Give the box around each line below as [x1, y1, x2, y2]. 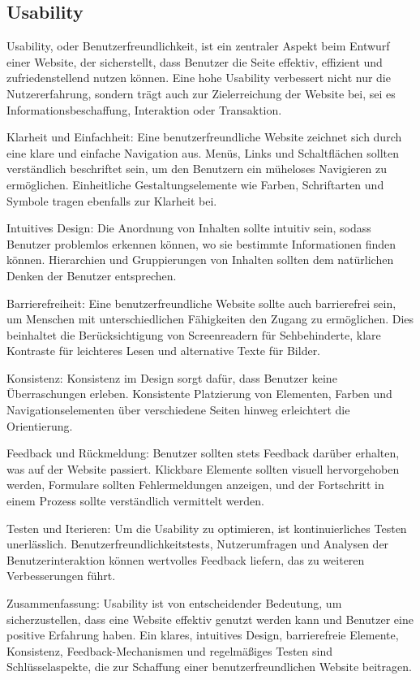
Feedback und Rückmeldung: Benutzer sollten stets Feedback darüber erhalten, [6, 444, 400, 461]
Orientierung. [6, 417, 73, 434]
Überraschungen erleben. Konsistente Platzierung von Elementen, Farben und [6, 385, 392, 402]
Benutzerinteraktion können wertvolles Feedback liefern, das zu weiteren [6, 551, 365, 568]
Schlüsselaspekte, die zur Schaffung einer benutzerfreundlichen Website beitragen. [6, 658, 412, 675]
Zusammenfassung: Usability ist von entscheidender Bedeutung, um [6, 595, 342, 612]
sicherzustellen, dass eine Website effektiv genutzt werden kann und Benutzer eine [6, 610, 414, 627]
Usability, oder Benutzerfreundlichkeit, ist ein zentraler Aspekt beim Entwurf [6, 37, 390, 54]
